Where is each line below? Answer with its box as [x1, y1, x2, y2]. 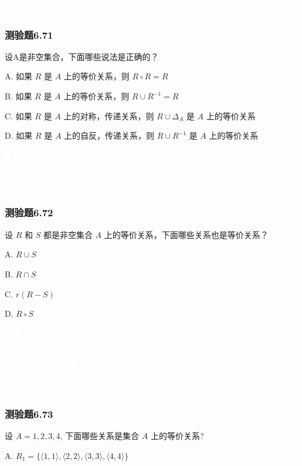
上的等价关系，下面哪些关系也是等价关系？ [104, 228, 269, 240]
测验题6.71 [5, 27, 53, 42]
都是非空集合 [43, 228, 93, 240]
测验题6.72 [5, 205, 53, 220]
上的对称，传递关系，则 [63, 109, 154, 122]
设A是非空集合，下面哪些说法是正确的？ [5, 50, 159, 62]
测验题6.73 [5, 406, 53, 421]
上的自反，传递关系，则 [64, 129, 155, 142]
